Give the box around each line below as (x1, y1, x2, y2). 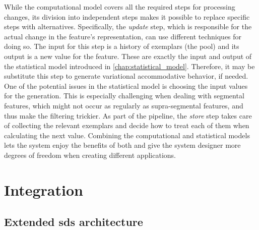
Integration (4, 179, 83, 200)
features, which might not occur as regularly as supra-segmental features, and (4, 100, 243, 110)
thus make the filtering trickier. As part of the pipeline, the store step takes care (4, 110, 252, 121)
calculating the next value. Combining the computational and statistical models (4, 130, 250, 140)
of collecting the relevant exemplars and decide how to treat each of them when (4, 120, 249, 131)
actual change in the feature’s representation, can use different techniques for (4, 31, 242, 41)
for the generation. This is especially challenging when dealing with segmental (4, 90, 244, 101)
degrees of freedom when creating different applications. (4, 149, 176, 160)
